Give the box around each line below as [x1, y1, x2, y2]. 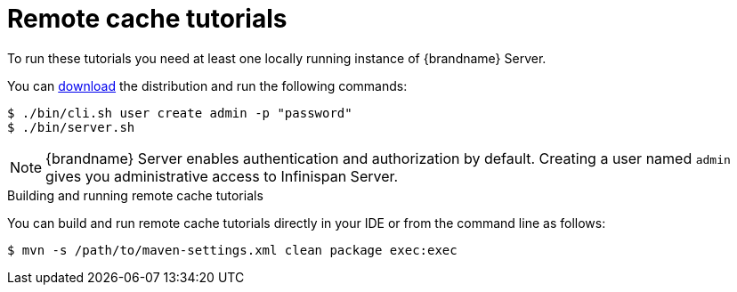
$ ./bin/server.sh [7, 119, 135, 134]
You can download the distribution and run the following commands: [7, 77, 408, 93]
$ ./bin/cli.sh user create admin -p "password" [7, 105, 352, 120]
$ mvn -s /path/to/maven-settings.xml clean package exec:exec [7, 242, 458, 257]
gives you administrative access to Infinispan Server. [45, 166, 399, 185]
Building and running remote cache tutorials [7, 187, 263, 203]
